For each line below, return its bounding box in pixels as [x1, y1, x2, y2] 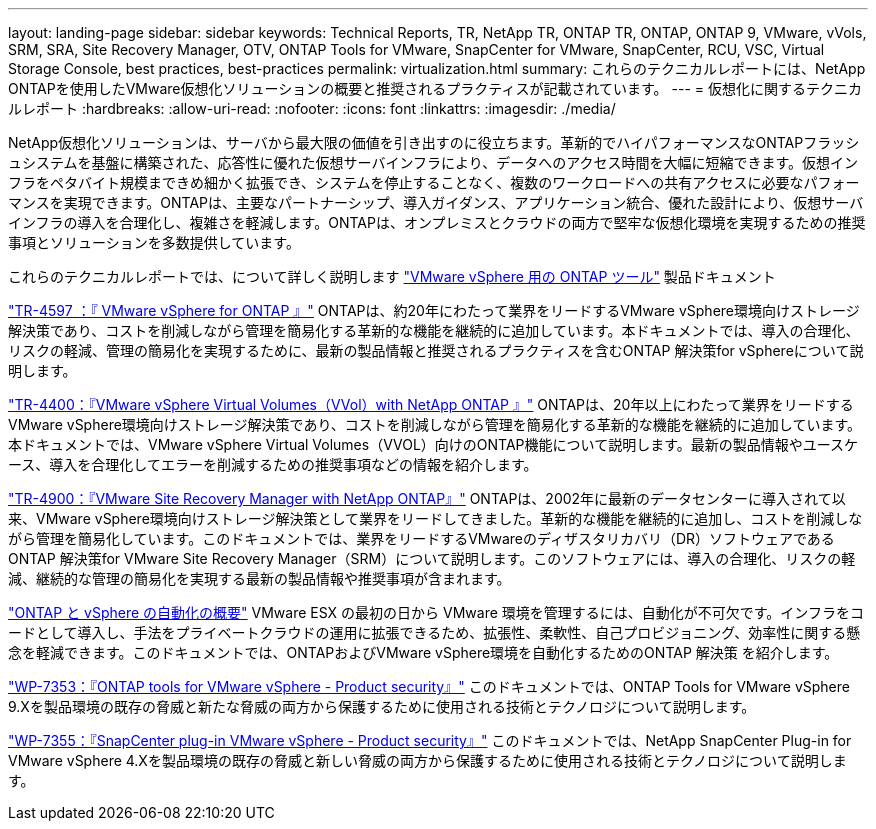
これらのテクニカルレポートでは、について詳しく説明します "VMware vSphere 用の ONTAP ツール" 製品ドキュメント [8, 268, 776, 285]
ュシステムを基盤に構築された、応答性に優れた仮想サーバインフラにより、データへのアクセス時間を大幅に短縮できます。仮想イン [8, 154, 859, 171]
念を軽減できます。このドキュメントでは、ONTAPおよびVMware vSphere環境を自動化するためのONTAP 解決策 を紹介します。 [8, 644, 839, 661]
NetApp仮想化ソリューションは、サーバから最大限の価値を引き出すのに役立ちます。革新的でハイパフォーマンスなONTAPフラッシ [8, 134, 860, 151]
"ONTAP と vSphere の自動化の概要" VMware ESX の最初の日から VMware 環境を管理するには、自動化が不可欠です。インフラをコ [8, 604, 864, 621]
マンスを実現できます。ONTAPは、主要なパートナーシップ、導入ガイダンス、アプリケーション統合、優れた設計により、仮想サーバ [8, 194, 864, 211]
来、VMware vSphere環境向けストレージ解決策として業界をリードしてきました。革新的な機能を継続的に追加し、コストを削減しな [8, 510, 863, 527]
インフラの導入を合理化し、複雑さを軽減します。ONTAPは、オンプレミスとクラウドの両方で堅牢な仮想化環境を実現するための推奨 [8, 214, 866, 231]
